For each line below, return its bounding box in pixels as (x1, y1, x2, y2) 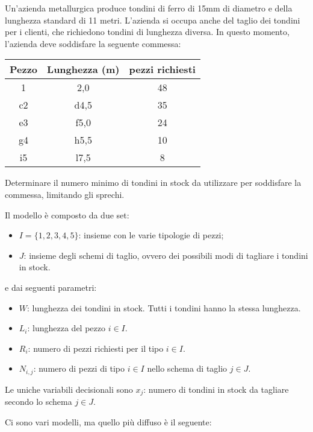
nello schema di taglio (147, 362, 228, 375)
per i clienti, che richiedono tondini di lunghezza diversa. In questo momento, (5, 25, 290, 38)
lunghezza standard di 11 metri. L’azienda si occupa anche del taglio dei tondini (5, 13, 300, 26)
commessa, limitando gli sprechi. (5, 188, 125, 200)
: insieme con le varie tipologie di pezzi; (78, 229, 224, 241)
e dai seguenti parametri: (5, 281, 97, 293)
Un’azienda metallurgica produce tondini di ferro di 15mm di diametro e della (5, 2, 293, 14)
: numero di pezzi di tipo (33, 362, 125, 375)
